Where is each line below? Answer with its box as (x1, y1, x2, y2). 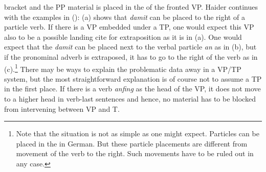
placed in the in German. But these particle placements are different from (16, 138, 248, 149)
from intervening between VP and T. (4, 103, 120, 114)
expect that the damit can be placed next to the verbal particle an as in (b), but (4, 41, 257, 52)
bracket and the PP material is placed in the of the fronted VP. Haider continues (4, 2, 258, 12)
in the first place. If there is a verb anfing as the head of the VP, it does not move (4, 83, 261, 94)
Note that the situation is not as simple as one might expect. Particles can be (16, 128, 259, 139)
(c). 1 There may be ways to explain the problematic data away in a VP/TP (4, 62, 241, 74)
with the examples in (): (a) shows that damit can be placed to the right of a (4, 11, 245, 22)
